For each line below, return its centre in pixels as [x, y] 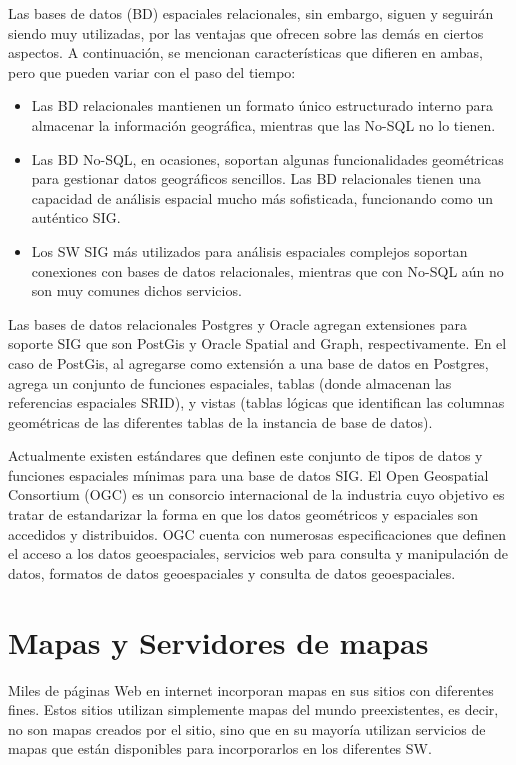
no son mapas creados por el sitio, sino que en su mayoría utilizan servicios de [247, 728]
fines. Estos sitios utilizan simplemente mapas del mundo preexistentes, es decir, [253, 709]
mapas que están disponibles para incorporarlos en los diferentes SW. [220, 748]
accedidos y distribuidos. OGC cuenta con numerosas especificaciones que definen [257, 533]
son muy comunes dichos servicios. [136, 290]
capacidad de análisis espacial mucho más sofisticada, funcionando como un [262, 197]
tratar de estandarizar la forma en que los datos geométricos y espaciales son [243, 514]
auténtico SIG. [76, 217]
